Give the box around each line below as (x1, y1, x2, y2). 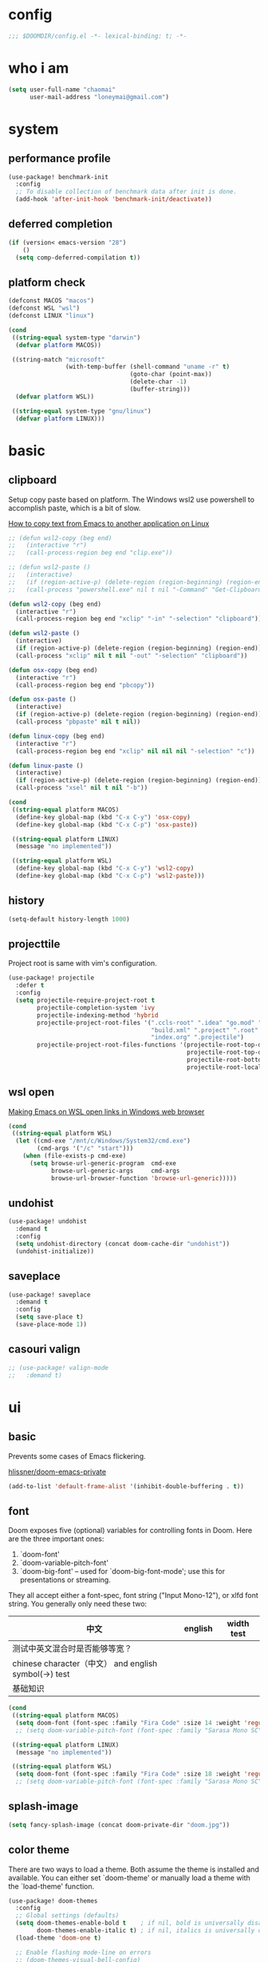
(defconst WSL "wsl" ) (8, 304, 81, 313)
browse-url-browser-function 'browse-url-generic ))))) (50, 1174, 238, 1182)
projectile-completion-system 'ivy (37, 1003, 156, 1011)
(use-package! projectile (8, 974, 94, 982)
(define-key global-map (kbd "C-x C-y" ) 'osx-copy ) (15, 813, 191, 821)
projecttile (8, 937, 61, 951)
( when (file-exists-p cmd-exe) (22, 1152, 127, 1160)
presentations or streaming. (19, 1575, 112, 1585)
